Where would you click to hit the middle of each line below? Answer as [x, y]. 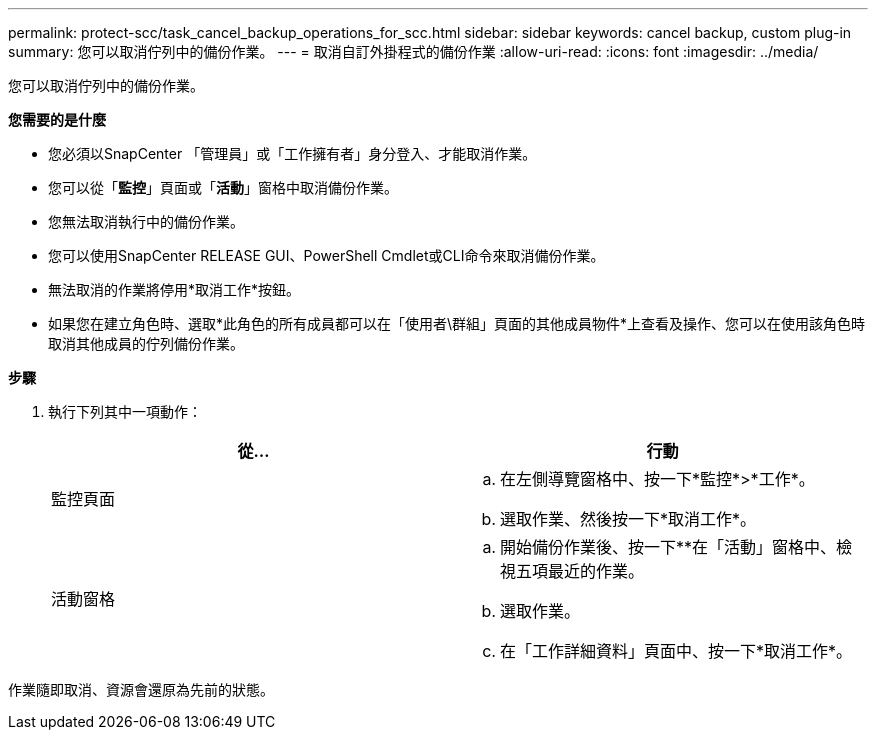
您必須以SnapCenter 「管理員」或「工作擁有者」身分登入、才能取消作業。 [292, 153]
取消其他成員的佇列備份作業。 [146, 343]
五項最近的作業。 [580, 571]
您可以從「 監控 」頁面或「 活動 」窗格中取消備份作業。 [223, 187]
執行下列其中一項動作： [125, 411]
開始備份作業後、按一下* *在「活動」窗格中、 [668, 547]
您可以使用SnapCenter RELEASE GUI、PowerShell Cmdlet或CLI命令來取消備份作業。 [326, 255]
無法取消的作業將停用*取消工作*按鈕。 [174, 289]
